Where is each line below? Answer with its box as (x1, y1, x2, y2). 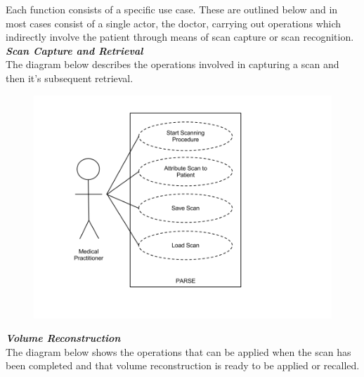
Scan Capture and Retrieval (6, 43, 143, 58)
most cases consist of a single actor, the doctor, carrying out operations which (6, 15, 342, 30)
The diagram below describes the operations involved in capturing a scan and (6, 57, 339, 72)
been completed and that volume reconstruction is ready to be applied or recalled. (6, 358, 360, 373)
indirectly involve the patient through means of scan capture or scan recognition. (6, 29, 354, 44)
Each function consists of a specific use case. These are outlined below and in (6, 2, 338, 16)
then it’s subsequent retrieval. (6, 70, 134, 85)
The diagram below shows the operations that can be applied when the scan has (6, 344, 351, 359)
